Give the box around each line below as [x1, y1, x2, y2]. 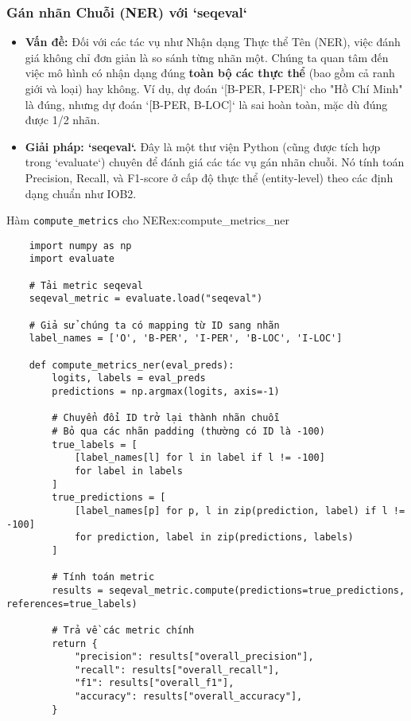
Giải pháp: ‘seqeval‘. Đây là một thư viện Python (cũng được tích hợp [25, 138, 381, 154]
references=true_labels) [6, 598, 138, 610]
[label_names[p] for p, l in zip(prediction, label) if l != [74, 505, 405, 516]
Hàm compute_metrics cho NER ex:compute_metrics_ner [6, 212, 290, 228]
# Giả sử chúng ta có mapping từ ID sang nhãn [29, 319, 280, 331]
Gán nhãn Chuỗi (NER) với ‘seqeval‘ [6, 2, 247, 21]
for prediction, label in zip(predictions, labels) [74, 532, 354, 544]
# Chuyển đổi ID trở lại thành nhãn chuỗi [52, 412, 280, 424]
